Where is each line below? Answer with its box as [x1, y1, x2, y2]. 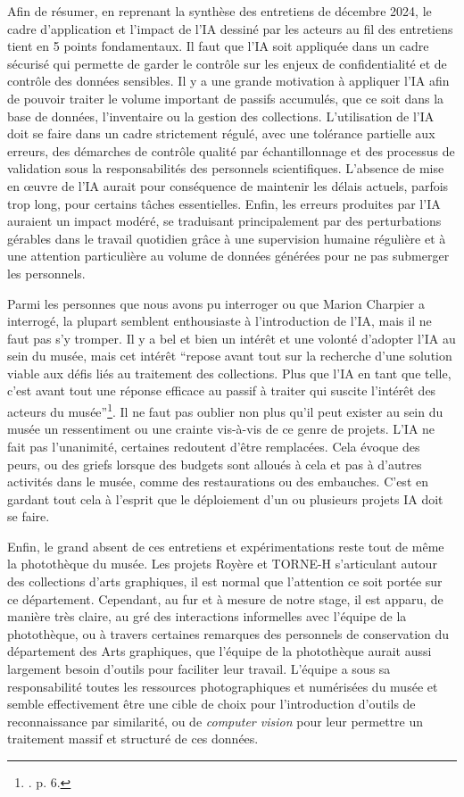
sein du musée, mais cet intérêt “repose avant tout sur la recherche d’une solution [7, 346, 452, 365]
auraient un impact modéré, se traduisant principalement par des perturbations [7, 212, 442, 230]
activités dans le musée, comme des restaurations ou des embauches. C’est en [7, 472, 428, 491]
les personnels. [7, 263, 86, 282]
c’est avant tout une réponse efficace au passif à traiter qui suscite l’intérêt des [7, 381, 436, 400]
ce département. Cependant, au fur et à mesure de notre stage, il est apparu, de [7, 589, 443, 608]
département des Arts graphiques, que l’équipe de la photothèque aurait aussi [7, 642, 432, 660]
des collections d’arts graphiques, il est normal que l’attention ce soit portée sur [7, 572, 443, 591]
